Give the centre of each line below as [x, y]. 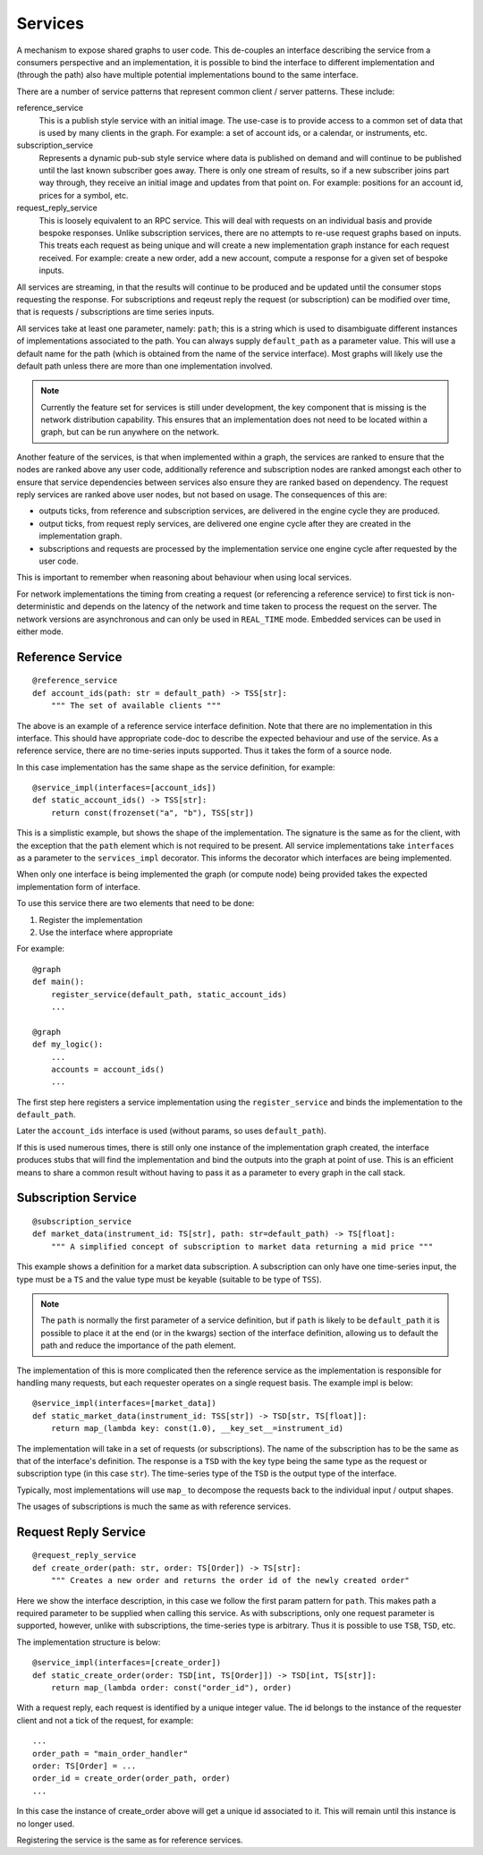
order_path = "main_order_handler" [110, 1753]
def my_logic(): [68, 1045]
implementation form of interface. [78, 886]
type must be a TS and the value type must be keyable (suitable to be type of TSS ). [169, 1279]
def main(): [59, 982]
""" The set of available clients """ [136, 706]
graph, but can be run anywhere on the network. [130, 432]
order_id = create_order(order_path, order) [132, 1779]
